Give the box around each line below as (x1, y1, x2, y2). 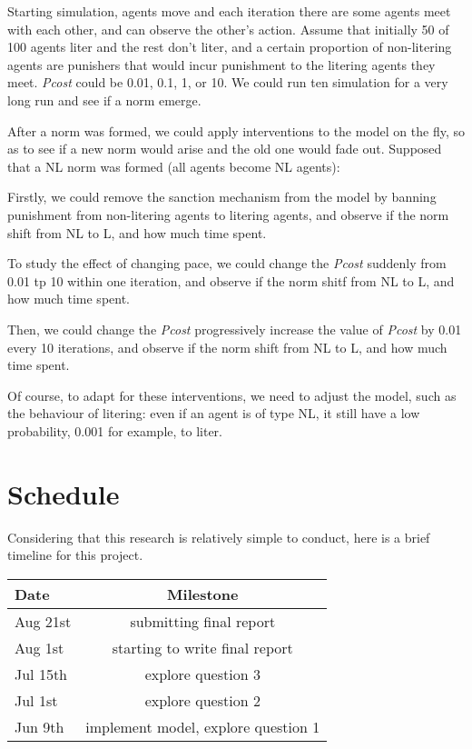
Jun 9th (15, 715, 64, 737)
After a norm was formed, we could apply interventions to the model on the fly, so (7, 121, 465, 140)
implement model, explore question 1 (85, 715, 320, 737)
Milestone (167, 583, 239, 604)
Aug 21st (15, 610, 72, 632)
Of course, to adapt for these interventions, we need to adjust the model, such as (7, 385, 457, 404)
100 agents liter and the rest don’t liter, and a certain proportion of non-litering (7, 37, 452, 56)
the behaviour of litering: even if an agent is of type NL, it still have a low (7, 404, 420, 423)
